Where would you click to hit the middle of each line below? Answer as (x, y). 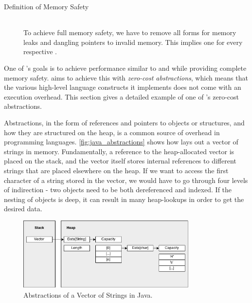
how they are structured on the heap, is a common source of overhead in (112, 132)
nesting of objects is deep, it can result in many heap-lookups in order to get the (124, 199)
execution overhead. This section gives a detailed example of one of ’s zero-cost (121, 96)
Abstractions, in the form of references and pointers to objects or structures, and (124, 122)
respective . (40, 51)
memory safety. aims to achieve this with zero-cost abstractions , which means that (126, 77)
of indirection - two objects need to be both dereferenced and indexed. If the (118, 190)
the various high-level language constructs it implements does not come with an (123, 87)
